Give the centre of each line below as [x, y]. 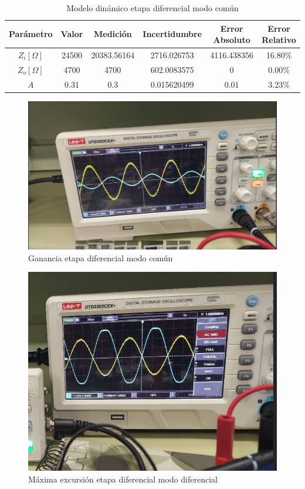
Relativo [279, 40]
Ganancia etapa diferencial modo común [101, 257]
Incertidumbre [172, 34]
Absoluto [232, 40]
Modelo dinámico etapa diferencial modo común [152, 8]
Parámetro [31, 34]
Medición [113, 34]
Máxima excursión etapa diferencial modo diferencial [123, 479]
